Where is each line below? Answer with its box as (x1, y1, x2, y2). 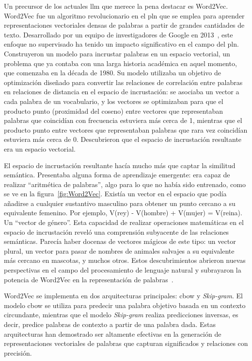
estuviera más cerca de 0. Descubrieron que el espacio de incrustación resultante (4, 134, 242, 144)
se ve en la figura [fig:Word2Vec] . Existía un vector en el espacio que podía (4, 189, 227, 199)
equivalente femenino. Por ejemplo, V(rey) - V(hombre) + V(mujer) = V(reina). (4, 207, 242, 218)
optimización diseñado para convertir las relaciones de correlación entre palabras (4, 77, 243, 87)
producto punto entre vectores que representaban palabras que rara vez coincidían (4, 124, 248, 135)
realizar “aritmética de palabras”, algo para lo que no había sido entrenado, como (4, 179, 246, 189)
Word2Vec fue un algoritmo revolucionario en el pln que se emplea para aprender (4, 10, 245, 20)
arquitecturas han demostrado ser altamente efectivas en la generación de (4, 328, 221, 339)
